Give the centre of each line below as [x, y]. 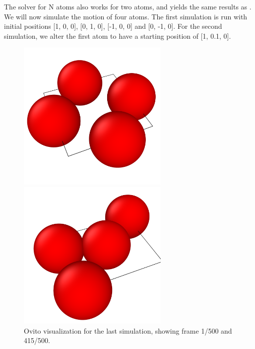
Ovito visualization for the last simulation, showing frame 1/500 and [128, 330]
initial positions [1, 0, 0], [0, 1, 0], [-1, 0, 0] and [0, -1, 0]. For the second [113, 26]
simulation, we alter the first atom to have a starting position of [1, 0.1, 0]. [118, 35]
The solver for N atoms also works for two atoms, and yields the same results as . [128, 6]
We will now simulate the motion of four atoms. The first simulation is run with [126, 16]
